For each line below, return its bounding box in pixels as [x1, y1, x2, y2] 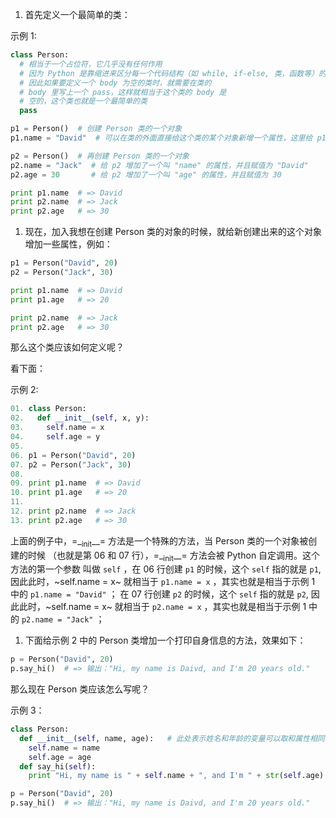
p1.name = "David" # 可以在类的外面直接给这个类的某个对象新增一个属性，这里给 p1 [10, 133, 327, 143]
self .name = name [28, 743, 101, 753]
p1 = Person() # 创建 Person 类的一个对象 [10, 124, 183, 134]
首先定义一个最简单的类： [24, 9, 131, 20]
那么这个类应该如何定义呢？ [10, 341, 125, 353]
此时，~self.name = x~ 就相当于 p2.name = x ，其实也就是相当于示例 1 [18, 601, 307, 613]
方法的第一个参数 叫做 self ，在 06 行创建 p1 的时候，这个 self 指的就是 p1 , [10, 563, 322, 575]
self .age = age [28, 752, 92, 762]
